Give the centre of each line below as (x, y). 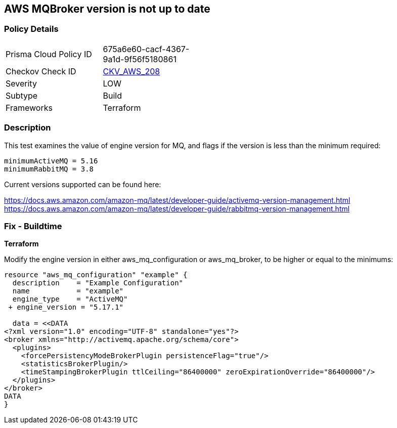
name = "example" (68, 291)
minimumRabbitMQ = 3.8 (49, 169)
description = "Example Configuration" (98, 283)
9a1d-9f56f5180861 (140, 59)
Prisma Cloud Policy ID (49, 54)
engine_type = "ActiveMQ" (70, 299)
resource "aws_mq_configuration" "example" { (96, 275)
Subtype (22, 95)
